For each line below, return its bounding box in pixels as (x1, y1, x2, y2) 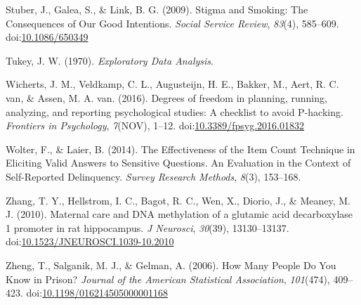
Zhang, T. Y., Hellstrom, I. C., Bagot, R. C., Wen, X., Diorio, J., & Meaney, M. (6, 193, 350, 207)
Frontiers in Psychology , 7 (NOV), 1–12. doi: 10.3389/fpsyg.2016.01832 (6, 118, 304, 133)
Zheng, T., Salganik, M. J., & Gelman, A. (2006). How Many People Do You (6, 257, 336, 272)
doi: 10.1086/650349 (6, 30, 88, 44)
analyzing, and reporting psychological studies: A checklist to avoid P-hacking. (6, 104, 343, 119)
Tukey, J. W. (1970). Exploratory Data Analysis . (6, 53, 214, 67)
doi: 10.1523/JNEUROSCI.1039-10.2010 (6, 234, 174, 249)
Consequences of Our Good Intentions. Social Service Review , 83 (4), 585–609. (6, 15, 339, 30)
